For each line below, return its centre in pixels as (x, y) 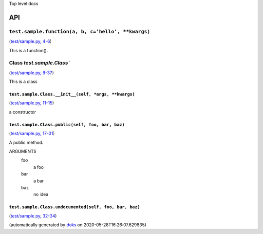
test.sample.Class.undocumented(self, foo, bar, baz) (75, 207)
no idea (41, 195)
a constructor (23, 112)
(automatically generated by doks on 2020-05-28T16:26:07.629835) (78, 225)
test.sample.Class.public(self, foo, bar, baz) (67, 125)
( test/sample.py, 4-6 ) (30, 41)
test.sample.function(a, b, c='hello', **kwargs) (80, 31)
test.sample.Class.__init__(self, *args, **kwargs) (72, 94)
